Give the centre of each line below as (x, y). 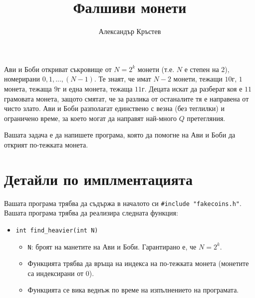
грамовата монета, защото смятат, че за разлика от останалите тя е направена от (127, 98)
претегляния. (206, 118)
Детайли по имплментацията (98, 179)
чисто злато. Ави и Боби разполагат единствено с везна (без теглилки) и (114, 108)
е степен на (202, 69)
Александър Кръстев (130, 31)
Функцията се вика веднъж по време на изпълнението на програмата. (133, 290)
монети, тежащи (198, 79)
